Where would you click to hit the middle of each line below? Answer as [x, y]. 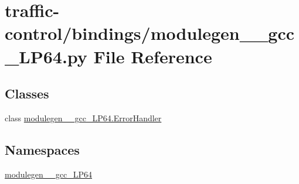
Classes [27, 93]
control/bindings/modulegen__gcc [150, 33]
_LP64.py [46, 56]
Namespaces [42, 149]
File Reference [153, 56]
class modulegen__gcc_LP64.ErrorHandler [83, 117]
